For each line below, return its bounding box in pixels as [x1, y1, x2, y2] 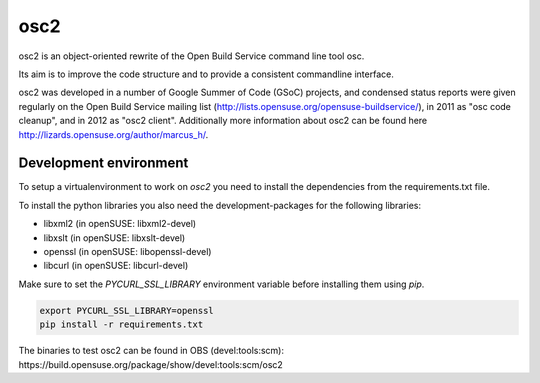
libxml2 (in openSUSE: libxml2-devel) [43, 218, 197, 230]
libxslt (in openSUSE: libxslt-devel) [43, 231, 186, 244]
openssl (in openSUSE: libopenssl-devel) [43, 245, 212, 257]
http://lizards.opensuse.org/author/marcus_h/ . [18, 128, 209, 140]
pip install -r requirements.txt [39, 319, 204, 330]
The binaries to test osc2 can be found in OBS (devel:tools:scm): [18, 345, 285, 357]
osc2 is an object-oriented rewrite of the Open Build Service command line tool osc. [18, 50, 365, 62]
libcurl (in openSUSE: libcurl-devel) [43, 260, 189, 272]
